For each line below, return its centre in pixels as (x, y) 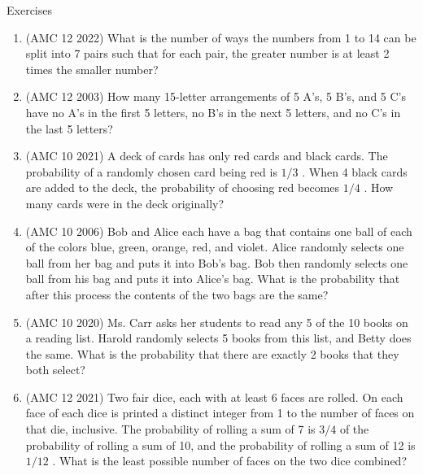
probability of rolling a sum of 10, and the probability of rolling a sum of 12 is (220, 444)
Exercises (29, 10)
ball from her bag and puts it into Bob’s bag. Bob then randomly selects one (217, 262)
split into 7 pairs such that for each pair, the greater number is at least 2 (207, 53)
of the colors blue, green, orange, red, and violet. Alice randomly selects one (215, 247)
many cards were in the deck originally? (125, 203)
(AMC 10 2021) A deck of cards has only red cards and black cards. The (207, 156)
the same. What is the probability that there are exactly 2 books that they (212, 353)
